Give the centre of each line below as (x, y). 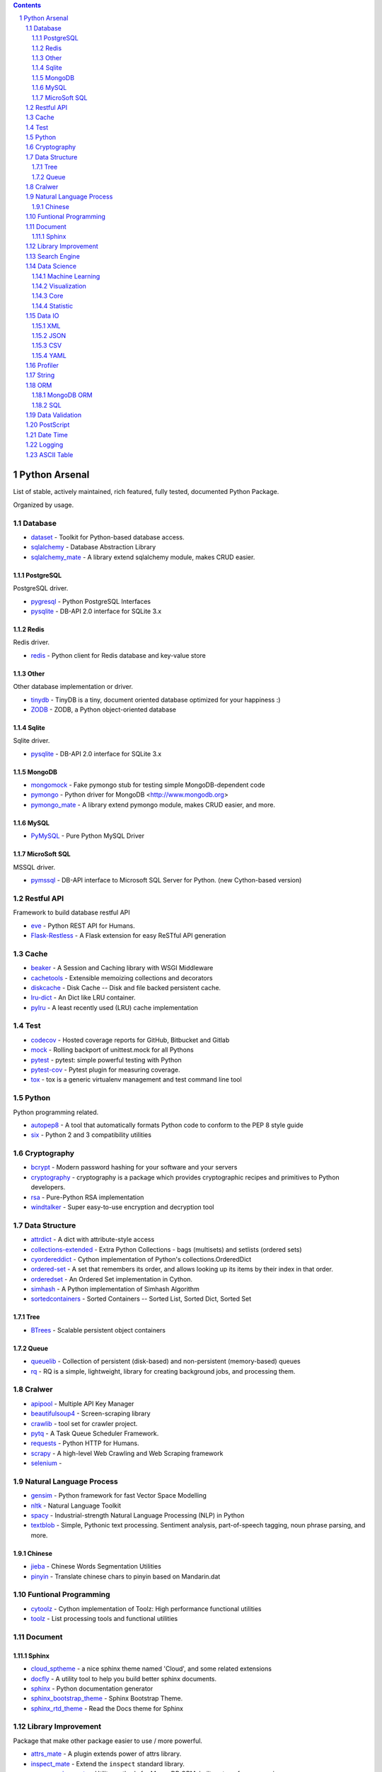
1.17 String (40, 375)
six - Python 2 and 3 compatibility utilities (91, 1135)
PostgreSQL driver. (41, 588)
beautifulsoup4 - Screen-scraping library (91, 1413)
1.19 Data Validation (53, 415)
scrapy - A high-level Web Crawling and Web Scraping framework (127, 1453)
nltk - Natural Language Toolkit (76, 1505)
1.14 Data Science (51, 267)
